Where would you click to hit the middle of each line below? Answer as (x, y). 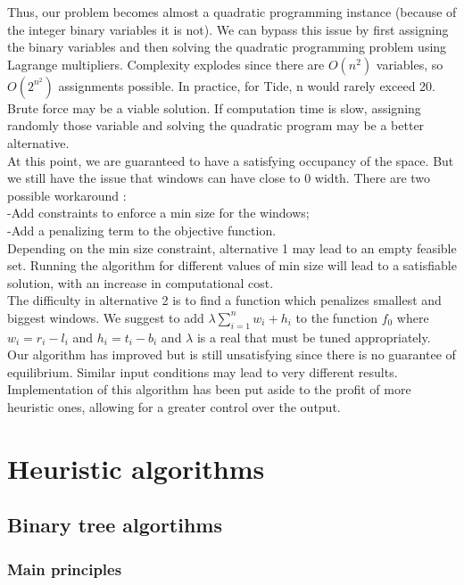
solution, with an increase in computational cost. (141, 282)
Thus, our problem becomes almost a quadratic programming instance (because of (232, 12)
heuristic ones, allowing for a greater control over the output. (174, 407)
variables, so (410, 64)
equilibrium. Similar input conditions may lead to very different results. (203, 371)
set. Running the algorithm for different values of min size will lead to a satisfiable (232, 265)
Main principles (65, 569)
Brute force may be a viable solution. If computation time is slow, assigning (214, 107)
